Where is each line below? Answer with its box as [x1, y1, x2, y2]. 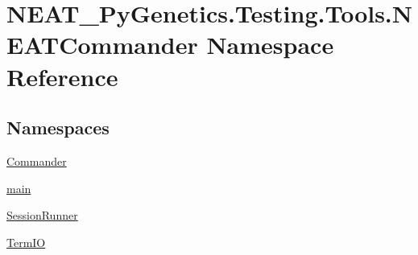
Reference [6, 60, 118, 93]
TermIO [6, 233, 46, 250]
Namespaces [6, 115, 110, 140]
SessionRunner [6, 207, 78, 224]
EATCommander [6, 28, 198, 61]
